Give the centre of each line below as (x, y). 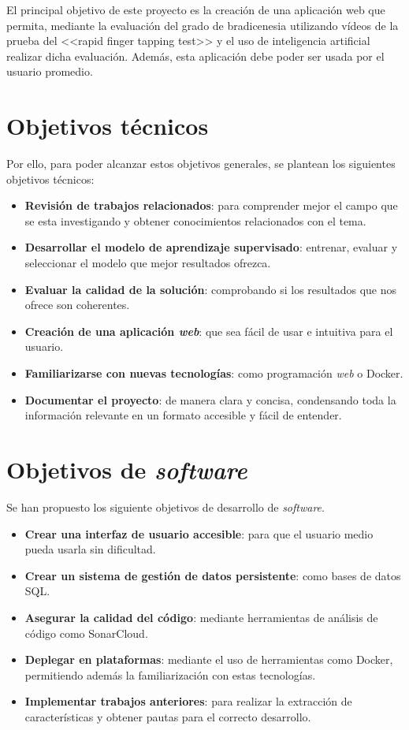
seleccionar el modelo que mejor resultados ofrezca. (148, 263)
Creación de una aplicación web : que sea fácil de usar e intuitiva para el (209, 331)
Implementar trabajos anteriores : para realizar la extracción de (188, 701)
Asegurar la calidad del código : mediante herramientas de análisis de (201, 617)
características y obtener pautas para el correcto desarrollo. (168, 716)
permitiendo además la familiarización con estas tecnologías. (170, 674)
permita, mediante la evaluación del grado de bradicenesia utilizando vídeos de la (203, 25)
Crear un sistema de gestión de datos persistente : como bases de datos (213, 575)
